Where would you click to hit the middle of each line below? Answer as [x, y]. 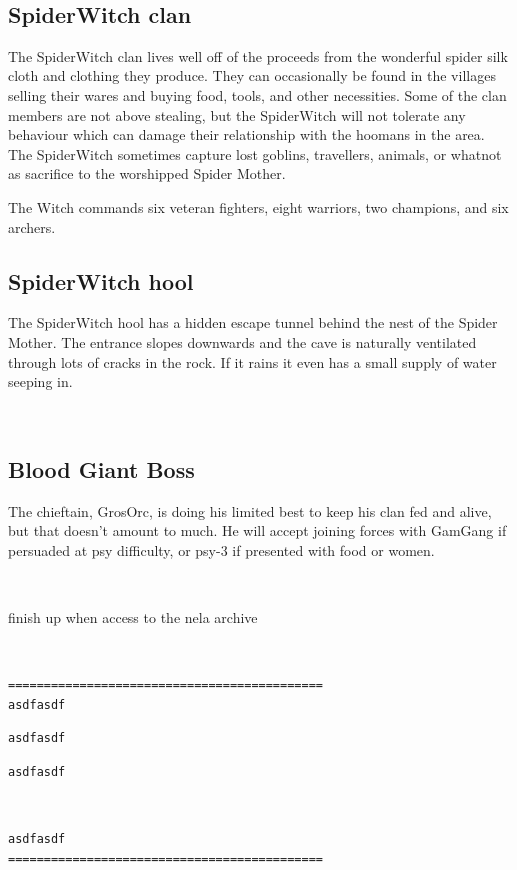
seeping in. [40, 381]
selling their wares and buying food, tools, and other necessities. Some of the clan [257, 94]
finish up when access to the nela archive [133, 616]
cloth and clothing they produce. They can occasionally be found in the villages [252, 75]
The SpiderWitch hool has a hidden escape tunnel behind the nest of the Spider [253, 322]
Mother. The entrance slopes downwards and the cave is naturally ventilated [242, 341]
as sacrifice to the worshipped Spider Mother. [147, 173]
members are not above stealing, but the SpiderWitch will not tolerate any [237, 114]
